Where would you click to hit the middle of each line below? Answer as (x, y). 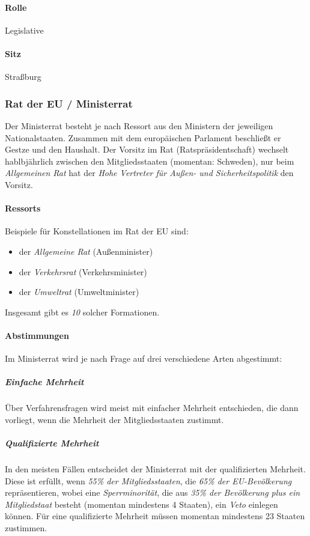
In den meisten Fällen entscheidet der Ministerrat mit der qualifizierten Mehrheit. (155, 469)
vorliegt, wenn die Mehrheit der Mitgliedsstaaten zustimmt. (114, 419)
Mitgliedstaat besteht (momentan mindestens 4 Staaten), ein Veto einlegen (141, 504)
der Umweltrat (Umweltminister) (79, 292)
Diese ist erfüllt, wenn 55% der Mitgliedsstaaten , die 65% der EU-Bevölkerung (148, 480)
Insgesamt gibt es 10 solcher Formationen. (82, 312)
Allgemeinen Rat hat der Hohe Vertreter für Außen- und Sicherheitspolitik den (149, 173)
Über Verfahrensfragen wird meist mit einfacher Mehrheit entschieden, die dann (152, 408)
